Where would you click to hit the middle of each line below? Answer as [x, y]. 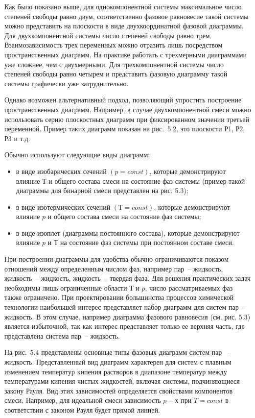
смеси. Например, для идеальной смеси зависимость [83, 400]
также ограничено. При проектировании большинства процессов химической [119, 297]
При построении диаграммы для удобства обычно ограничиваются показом [116, 259]
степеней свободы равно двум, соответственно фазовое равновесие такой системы [127, 16]
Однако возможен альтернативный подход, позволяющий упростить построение [123, 100]
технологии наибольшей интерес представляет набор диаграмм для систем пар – [125, 307]
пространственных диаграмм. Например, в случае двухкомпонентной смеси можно [128, 109]
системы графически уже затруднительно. [67, 83]
